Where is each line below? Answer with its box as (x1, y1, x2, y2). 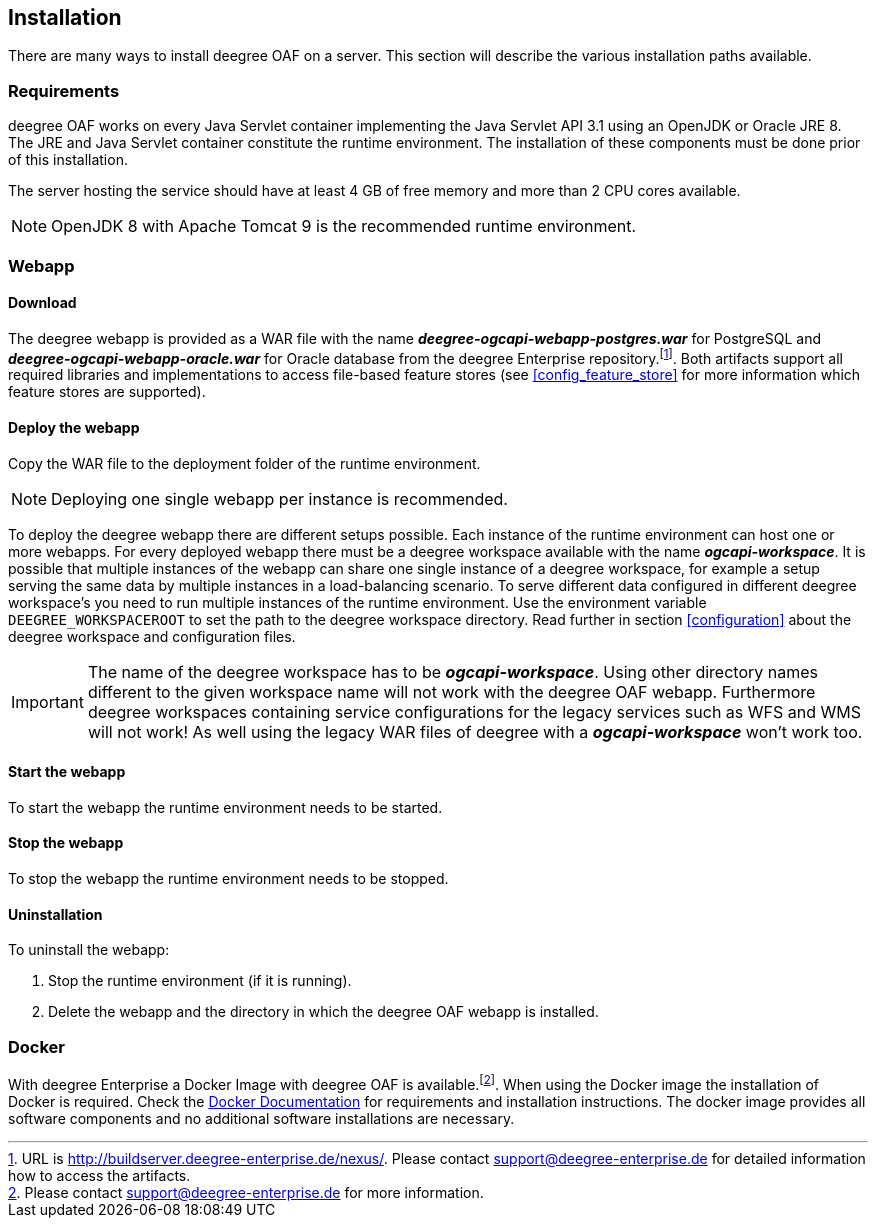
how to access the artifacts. (8, 1166, 191, 1184)
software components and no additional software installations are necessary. (8, 1109, 515, 1127)
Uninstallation (8, 905, 103, 923)
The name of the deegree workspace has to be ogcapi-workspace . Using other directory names (87, 661, 818, 682)
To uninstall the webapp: (8, 941, 170, 959)
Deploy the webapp (8, 419, 140, 437)
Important (11, 691, 84, 712)
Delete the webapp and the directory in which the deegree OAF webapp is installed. (48, 1003, 599, 1021)
